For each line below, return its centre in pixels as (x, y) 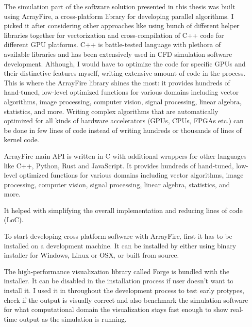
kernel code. (22, 139)
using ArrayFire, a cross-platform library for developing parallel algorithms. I (119, 16)
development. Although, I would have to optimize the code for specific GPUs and (125, 63)
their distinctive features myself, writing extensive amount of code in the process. (125, 73)
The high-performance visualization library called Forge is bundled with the (117, 271)
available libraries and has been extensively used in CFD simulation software (118, 54)
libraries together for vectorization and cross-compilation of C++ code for (114, 35)
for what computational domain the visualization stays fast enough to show (116, 309)
